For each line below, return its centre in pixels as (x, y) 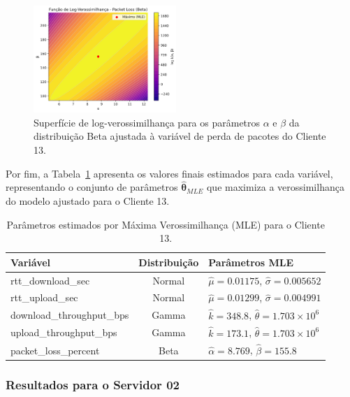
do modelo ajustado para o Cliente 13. (88, 201)
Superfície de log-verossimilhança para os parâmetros (147, 122)
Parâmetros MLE (251, 262)
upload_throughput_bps (64, 332)
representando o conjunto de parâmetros (92, 187)
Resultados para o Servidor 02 (93, 384)
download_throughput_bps (70, 315)
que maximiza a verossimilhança (275, 187)
